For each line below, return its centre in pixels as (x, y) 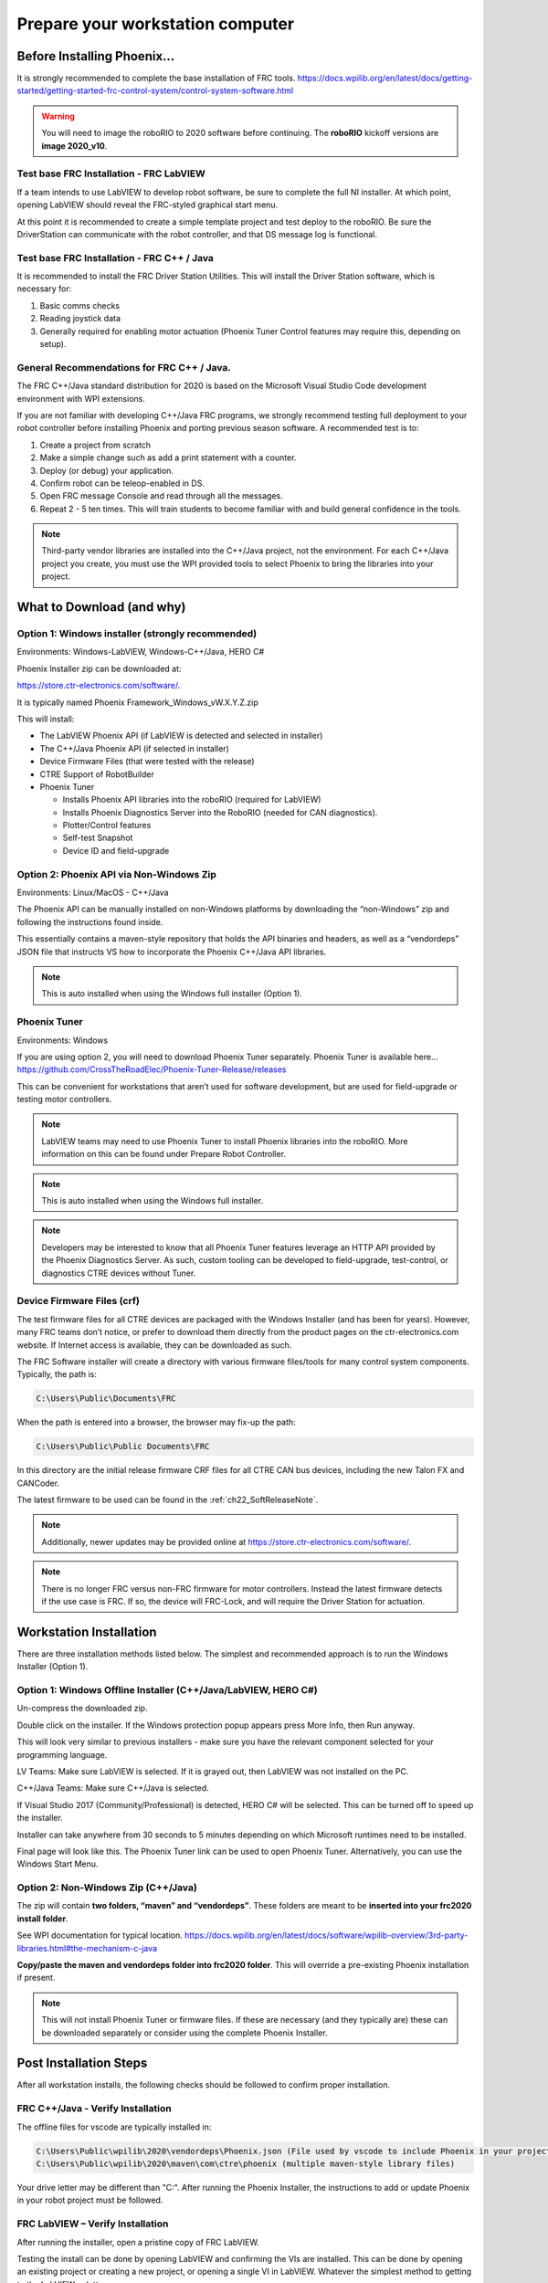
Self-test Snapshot (98, 838)
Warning (58, 116)
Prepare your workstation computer (156, 24)
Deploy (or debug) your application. (106, 470)
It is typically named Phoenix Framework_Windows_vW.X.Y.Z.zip (138, 702)
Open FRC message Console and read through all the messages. (161, 496)
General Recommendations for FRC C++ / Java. (124, 367)
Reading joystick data (80, 319)
